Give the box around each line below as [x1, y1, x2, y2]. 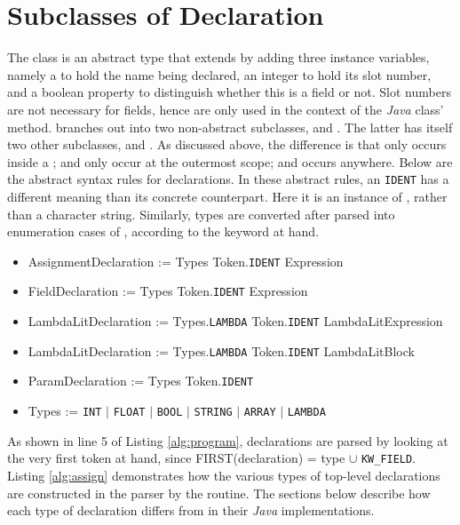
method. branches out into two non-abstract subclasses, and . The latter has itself [7, 117, 453, 136]
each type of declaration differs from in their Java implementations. [7, 501, 375, 520]
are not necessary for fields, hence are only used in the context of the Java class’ [7, 99, 444, 118]
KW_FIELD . [361, 449, 416, 467]
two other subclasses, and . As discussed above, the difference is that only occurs [7, 135, 447, 154]
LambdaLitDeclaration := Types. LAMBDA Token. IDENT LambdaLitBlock [28, 341, 415, 360]
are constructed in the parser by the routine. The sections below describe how [7, 483, 431, 502]
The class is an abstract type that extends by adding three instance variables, [7, 48, 430, 67]
